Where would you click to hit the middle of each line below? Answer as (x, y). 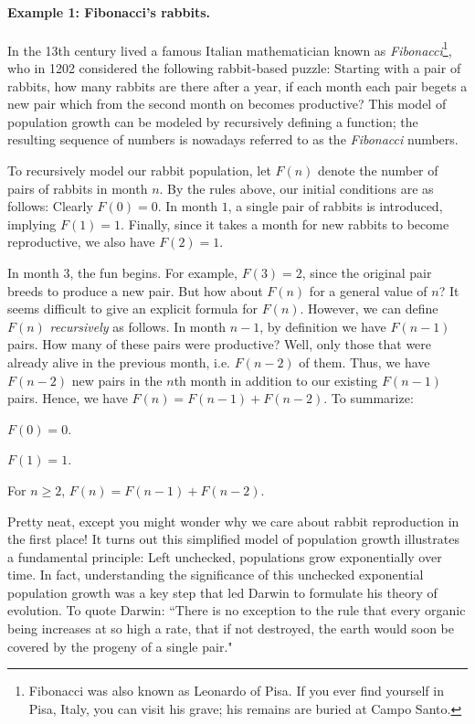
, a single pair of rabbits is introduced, (335, 206)
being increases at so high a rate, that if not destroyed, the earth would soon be (231, 628)
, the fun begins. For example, (153, 272)
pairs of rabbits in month (78, 188)
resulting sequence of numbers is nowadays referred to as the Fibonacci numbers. (233, 139)
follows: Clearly (50, 206)
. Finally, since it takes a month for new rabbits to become (285, 224)
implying (32, 224)
